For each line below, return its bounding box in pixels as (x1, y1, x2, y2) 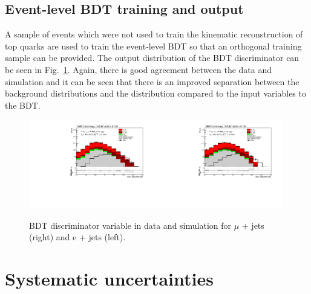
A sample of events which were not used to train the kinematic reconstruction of (5, 28, 303, 40)
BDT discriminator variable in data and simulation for (29, 219, 232, 231)
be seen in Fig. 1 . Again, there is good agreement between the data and (5, 63, 272, 75)
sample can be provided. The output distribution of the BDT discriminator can (5, 51, 300, 64)
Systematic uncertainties (5, 266, 214, 291)
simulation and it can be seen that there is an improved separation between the (5, 75, 300, 88)
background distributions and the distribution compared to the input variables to (5, 87, 306, 100)
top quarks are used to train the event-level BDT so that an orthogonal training (5, 39, 302, 52)
